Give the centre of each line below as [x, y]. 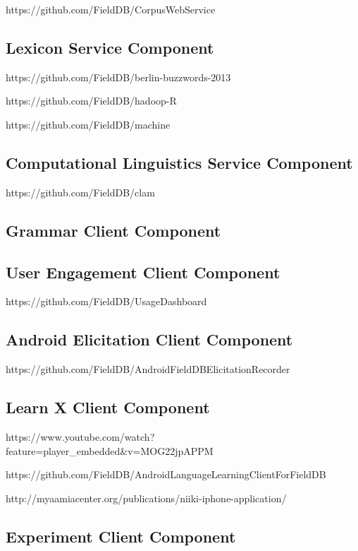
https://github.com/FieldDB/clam [80, 192]
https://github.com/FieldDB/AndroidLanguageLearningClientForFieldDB [166, 474]
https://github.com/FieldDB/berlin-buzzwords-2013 [118, 77]
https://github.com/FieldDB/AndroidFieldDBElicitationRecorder [148, 369]
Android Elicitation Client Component [149, 339]
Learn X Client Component [108, 407]
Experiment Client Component [121, 536]
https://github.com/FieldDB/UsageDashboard [106, 301]
